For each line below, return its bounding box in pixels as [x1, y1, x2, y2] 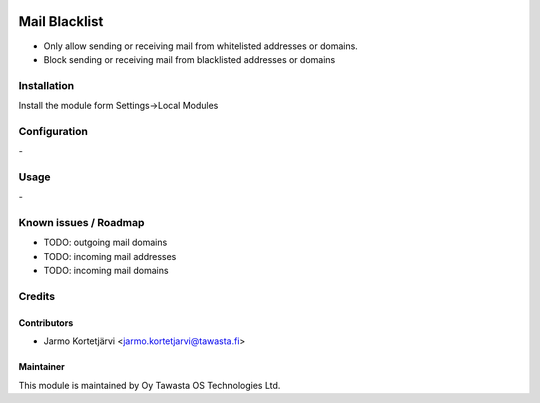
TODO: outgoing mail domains [43, 236, 168, 249]
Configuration [18, 124, 89, 138]
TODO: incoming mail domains [43, 265, 169, 277]
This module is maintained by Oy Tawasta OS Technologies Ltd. [18, 379, 281, 391]
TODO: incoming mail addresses [43, 250, 177, 262]
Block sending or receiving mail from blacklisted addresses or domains [43, 53, 336, 65]
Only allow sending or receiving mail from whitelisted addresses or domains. [43, 40, 359, 52]
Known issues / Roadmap [18, 216, 145, 230]
